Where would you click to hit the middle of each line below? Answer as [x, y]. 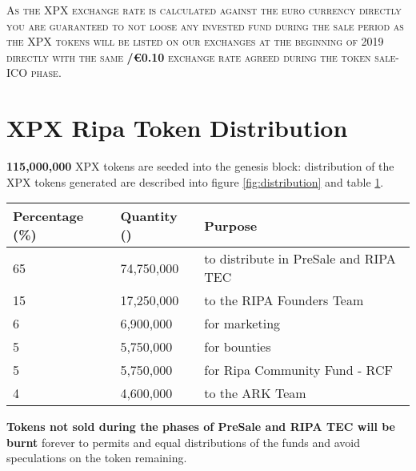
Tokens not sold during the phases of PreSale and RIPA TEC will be [201, 427]
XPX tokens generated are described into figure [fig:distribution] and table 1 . [195, 181]
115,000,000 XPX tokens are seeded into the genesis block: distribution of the [200, 166]
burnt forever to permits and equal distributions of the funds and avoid [183, 442]
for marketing [242, 324]
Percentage [48, 216]
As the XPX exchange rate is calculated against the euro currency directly [204, 10]
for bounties [238, 347]
